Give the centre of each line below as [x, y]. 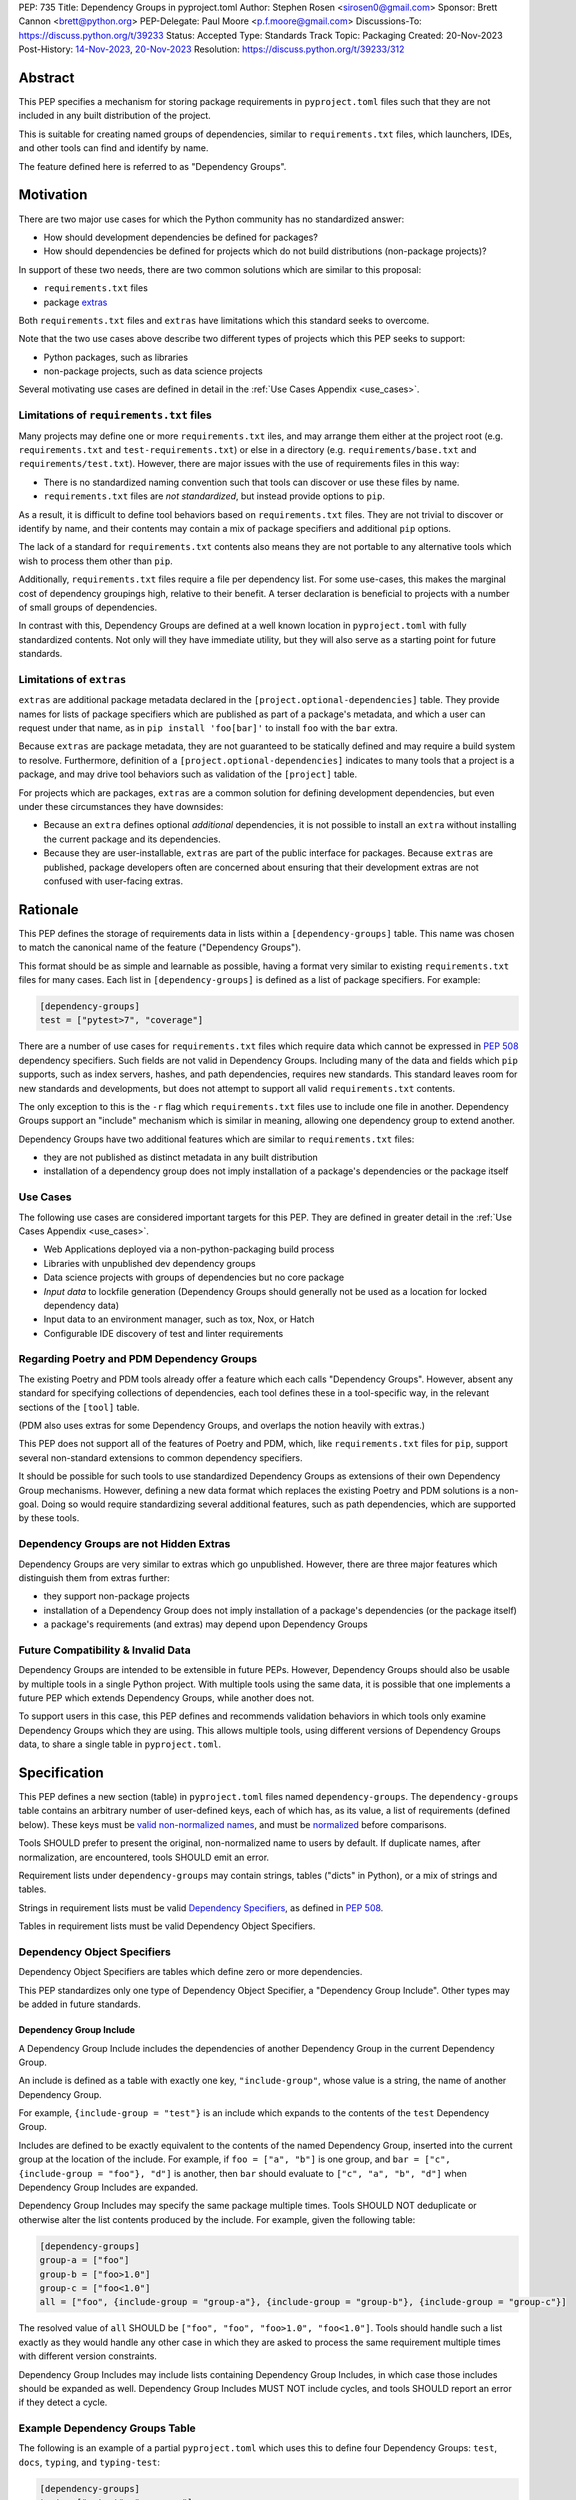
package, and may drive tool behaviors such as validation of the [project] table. [188, 774]
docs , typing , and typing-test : [89, 2462]
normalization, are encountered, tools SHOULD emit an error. [144, 1857]
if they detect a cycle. [63, 2402]
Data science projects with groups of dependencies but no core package [194, 1277]
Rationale [48, 909]
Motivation [53, 195]
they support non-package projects [116, 1596]
